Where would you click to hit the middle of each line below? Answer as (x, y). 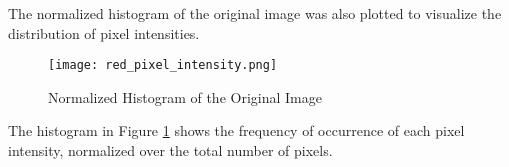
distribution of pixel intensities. (104, 32)
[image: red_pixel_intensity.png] (163, 65)
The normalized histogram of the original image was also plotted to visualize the (255, 13)
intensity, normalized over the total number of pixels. (170, 150)
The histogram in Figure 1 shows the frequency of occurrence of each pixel (236, 130)
